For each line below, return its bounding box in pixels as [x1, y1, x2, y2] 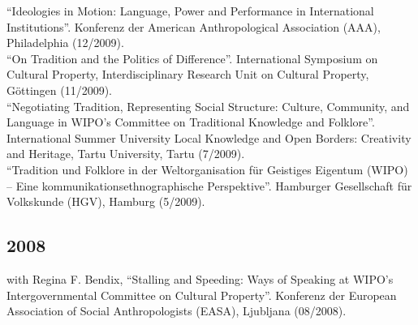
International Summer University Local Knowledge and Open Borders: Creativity [6, 129, 412, 146]
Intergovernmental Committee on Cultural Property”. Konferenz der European [6, 286, 397, 303]
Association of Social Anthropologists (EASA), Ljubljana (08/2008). [6, 302, 347, 319]
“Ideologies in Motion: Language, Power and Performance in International [6, 2, 374, 19]
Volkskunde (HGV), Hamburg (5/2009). [6, 193, 205, 210]
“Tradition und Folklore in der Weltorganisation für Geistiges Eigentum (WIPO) [6, 160, 408, 177]
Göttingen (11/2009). [6, 81, 113, 98]
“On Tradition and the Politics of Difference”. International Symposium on [6, 49, 378, 66]
